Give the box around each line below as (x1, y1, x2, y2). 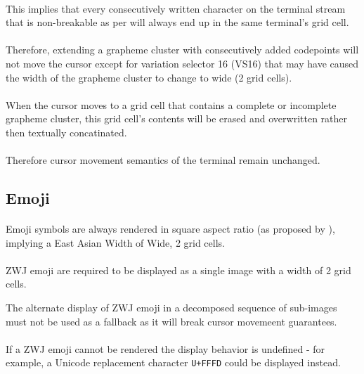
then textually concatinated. (6, 124, 127, 139)
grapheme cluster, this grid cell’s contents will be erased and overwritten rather (6, 111, 348, 126)
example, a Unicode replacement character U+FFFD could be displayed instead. (6, 355, 341, 370)
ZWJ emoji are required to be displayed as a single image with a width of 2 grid (6, 262, 351, 277)
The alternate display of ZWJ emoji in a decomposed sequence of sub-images (6, 300, 337, 315)
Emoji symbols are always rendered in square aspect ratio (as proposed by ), (6, 221, 335, 236)
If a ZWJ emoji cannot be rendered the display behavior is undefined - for (6, 341, 325, 356)
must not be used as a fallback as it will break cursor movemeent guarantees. (6, 314, 337, 328)
